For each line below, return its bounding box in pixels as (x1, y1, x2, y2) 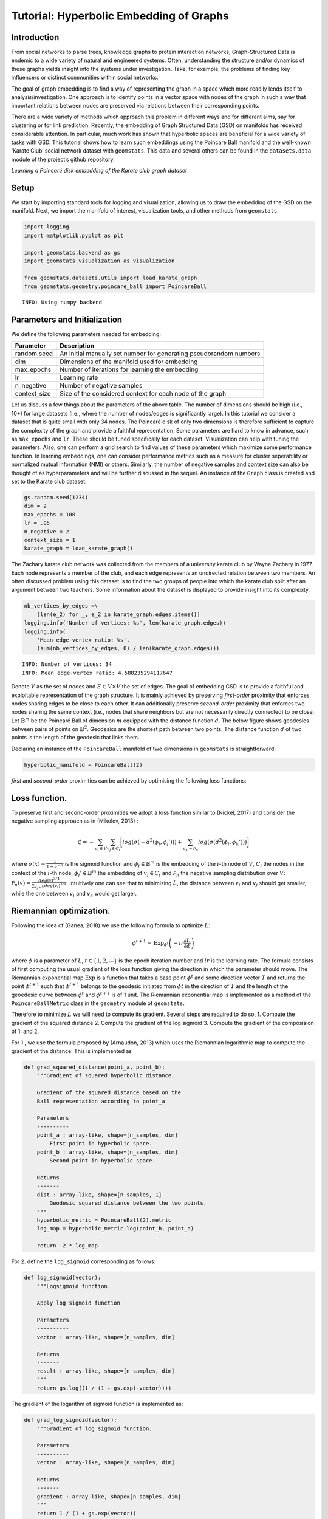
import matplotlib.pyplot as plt (24, 231, 124, 239)
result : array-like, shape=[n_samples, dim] (36, 1368, 175, 1374)
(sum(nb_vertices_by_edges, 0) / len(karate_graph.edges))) (36, 645, 220, 652)
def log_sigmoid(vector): (24, 1274, 101, 1281)
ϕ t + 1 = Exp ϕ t (131, 939, 169, 948)
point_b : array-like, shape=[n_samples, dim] (36, 1148, 179, 1156)
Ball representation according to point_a (36, 1097, 165, 1105)
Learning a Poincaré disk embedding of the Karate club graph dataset (11, 167, 188, 174)
